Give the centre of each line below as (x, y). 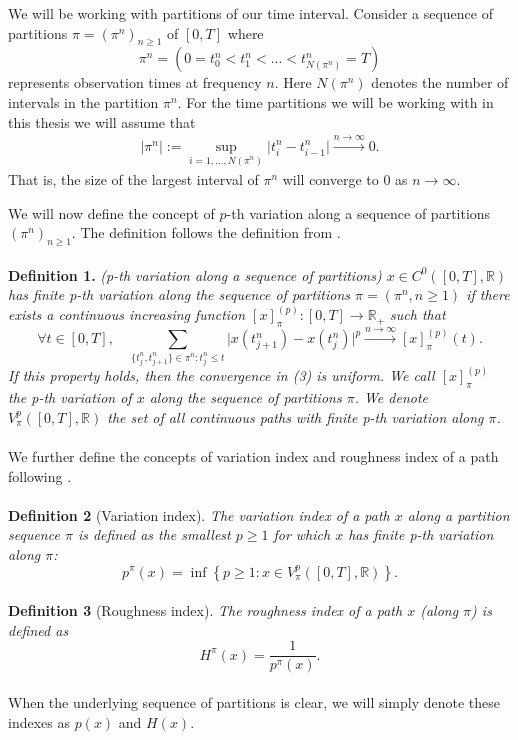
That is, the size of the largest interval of (133, 179)
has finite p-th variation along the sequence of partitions (179, 294)
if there (488, 294)
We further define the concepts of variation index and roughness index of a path (253, 455)
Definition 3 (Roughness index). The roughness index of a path (205, 610)
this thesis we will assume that (102, 121)
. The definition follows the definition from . (206, 232)
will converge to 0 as (345, 179)
